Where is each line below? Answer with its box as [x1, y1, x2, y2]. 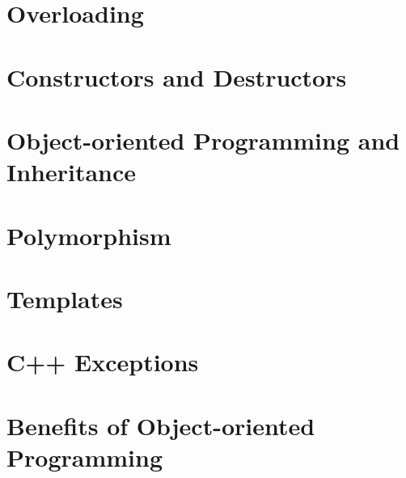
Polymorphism [6, 218, 171, 252]
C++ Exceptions [6, 345, 199, 379]
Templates [6, 281, 123, 315]
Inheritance [6, 155, 137, 188]
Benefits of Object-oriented [6, 408, 315, 442]
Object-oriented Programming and [6, 123, 400, 156]
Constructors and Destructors [6, 60, 347, 93]
